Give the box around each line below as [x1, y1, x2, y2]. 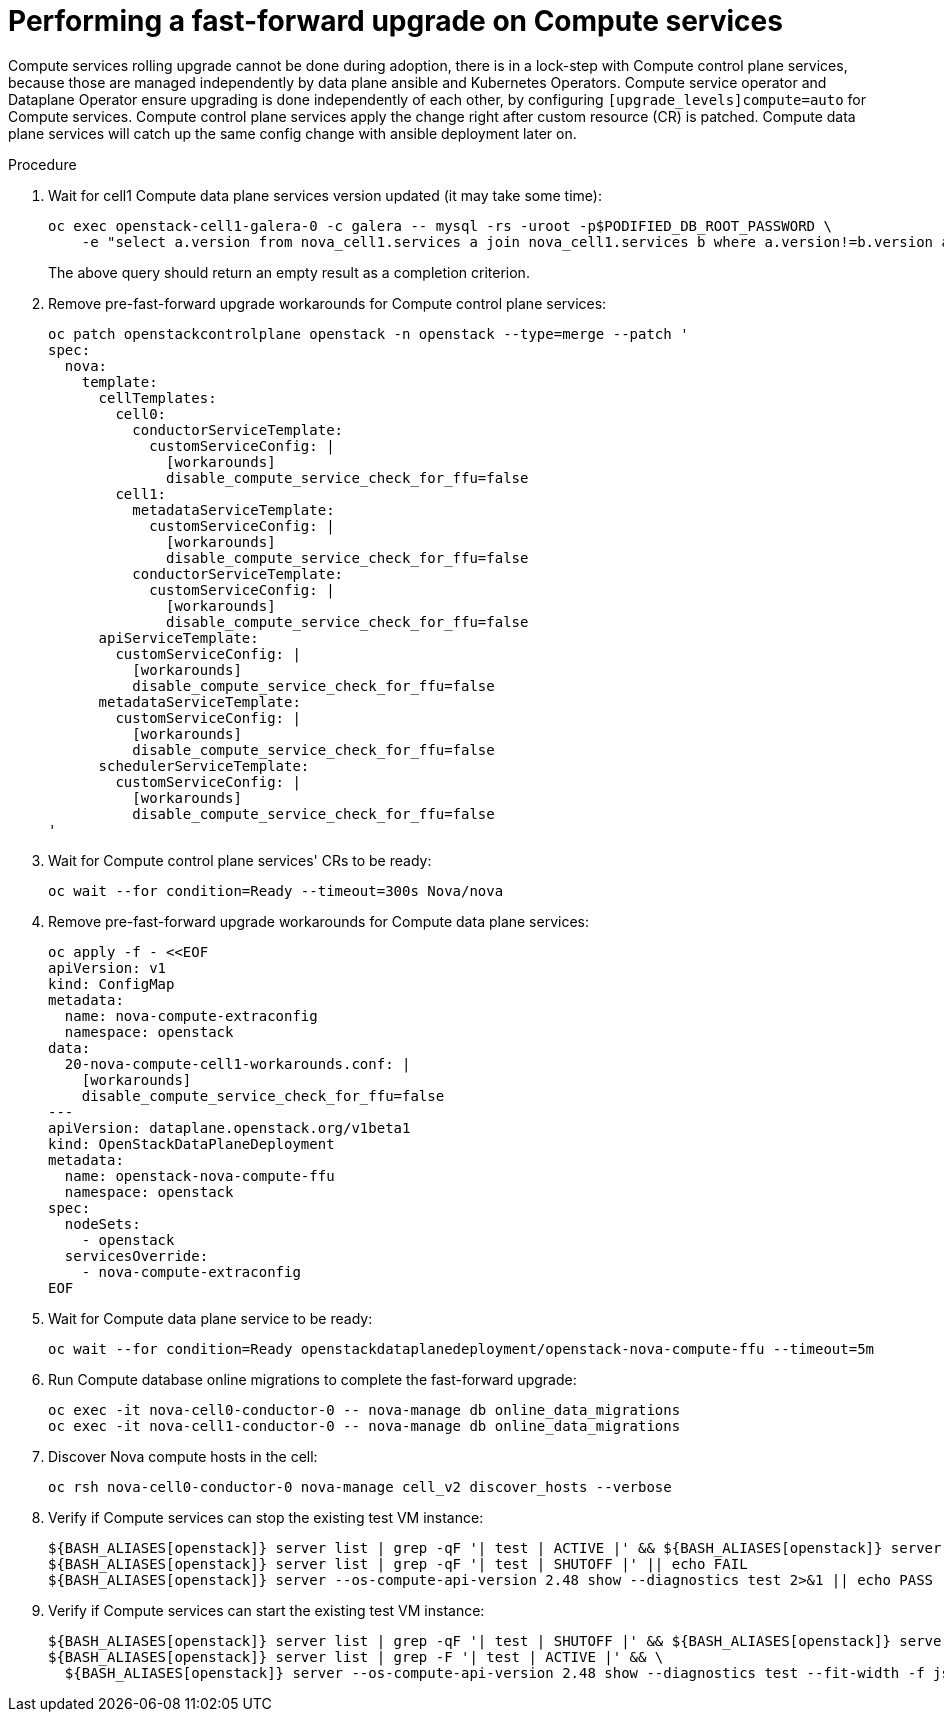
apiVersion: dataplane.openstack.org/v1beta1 [48, 1119, 411, 1136]
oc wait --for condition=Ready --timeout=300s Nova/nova [48, 882, 504, 899]
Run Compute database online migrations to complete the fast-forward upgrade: [48, 1370, 577, 1388]
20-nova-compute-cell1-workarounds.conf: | [64, 1055, 411, 1072]
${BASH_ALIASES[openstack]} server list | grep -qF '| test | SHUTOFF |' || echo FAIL [48, 1555, 748, 1572]
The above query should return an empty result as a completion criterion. [48, 263, 530, 281]
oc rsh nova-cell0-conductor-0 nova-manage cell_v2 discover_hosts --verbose [48, 1478, 672, 1495]
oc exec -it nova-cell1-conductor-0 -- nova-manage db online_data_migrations [48, 1417, 681, 1434]
